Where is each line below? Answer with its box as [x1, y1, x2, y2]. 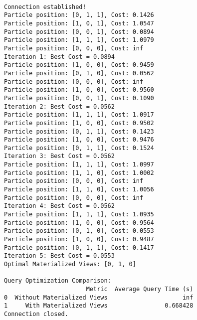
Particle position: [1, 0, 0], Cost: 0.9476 [4, 136, 154, 144]
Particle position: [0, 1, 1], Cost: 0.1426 [4, 11, 154, 19]
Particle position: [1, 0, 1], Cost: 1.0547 [4, 19, 154, 27]
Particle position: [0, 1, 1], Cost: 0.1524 [4, 144, 154, 152]
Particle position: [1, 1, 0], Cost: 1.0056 [4, 186, 154, 193]
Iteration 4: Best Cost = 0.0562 [4, 202, 115, 210]
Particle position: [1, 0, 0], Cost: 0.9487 [4, 236, 154, 243]
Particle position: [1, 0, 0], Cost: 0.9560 [4, 86, 154, 94]
